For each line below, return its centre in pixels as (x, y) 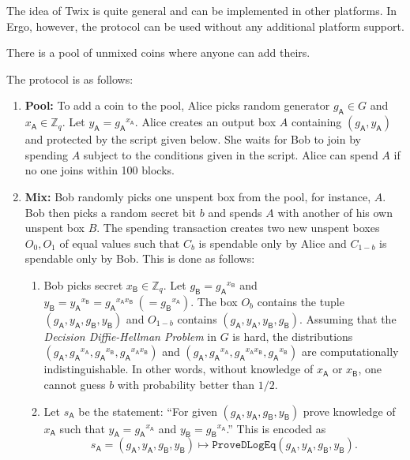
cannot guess (75, 384)
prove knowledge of (349, 411)
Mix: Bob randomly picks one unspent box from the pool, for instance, (198, 196)
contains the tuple (301, 301)
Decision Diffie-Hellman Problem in (130, 336)
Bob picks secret (83, 284)
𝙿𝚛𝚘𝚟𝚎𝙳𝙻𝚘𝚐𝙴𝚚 (244, 445)
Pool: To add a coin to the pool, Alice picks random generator (177, 105)
